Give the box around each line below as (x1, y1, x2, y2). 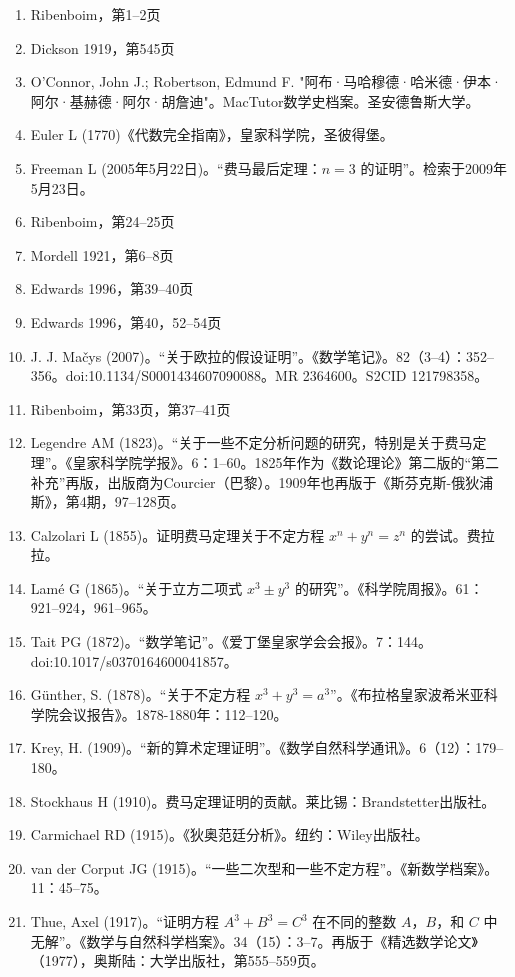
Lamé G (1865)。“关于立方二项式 (30, 577, 243, 598)
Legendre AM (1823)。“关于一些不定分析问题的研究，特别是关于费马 (30, 432, 473, 453)
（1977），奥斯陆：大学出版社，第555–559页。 (30, 950, 325, 971)
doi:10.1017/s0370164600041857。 (30, 650, 238, 671)
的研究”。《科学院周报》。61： (294, 577, 484, 598)
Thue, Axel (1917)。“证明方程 (30, 911, 220, 931)
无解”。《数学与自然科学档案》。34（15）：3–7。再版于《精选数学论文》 (30, 930, 478, 951)
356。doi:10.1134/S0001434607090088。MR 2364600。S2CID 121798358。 (30, 365, 489, 386)
